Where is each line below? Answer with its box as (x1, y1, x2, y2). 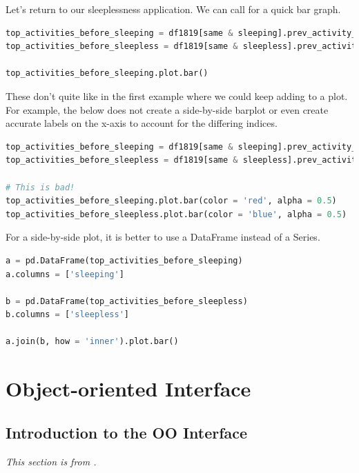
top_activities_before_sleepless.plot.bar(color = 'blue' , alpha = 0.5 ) (6, 209, 347, 219)
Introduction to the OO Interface (6, 421, 248, 443)
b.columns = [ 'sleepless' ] (6, 310, 130, 320)
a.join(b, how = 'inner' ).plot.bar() (6, 336, 179, 347)
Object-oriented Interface (6, 374, 251, 403)
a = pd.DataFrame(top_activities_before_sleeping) (6, 255, 243, 265)
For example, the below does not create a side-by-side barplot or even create (6, 102, 329, 117)
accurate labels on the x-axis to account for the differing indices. (6, 116, 278, 130)
